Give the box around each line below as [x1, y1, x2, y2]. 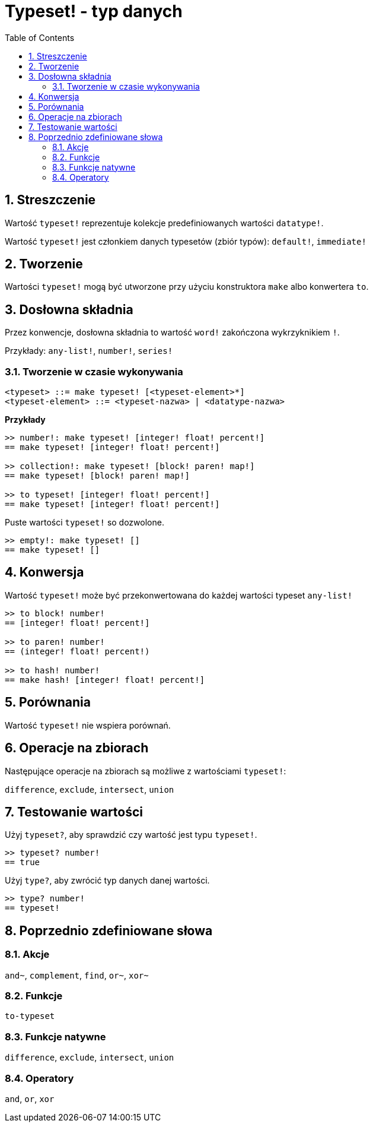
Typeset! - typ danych [5, 1, 183, 21]
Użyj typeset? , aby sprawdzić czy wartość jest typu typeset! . [5, 830, 257, 840]
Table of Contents [5, 32, 75, 43]
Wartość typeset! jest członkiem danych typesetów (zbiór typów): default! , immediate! [5, 236, 366, 246]
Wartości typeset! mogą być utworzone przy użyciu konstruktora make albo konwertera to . [5, 281, 369, 292]
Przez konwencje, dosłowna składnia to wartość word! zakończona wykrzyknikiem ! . [5, 327, 340, 338]
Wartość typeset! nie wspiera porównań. [5, 720, 171, 730]
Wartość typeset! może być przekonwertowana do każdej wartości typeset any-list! [5, 590, 353, 600]
